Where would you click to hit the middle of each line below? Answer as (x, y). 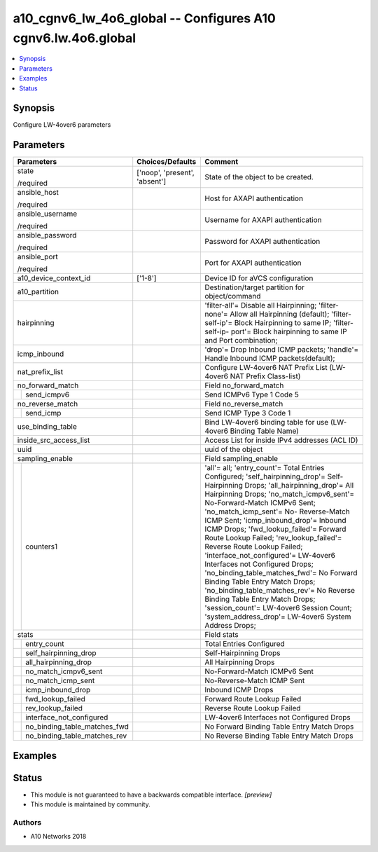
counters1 (42, 547)
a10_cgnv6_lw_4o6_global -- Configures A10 (144, 18)
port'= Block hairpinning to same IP (289, 331)
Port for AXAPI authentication (253, 263)
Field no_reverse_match (244, 404)
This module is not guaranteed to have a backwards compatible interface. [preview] (151, 795)
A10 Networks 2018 (58, 837)
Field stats (222, 635)
